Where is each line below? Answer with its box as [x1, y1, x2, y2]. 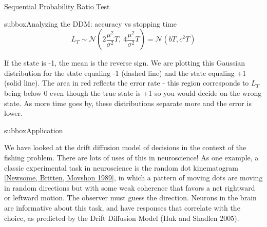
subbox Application [4, 125, 63, 135]
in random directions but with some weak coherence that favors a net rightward [4, 182, 255, 193]
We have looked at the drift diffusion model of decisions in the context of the [4, 142, 246, 153]
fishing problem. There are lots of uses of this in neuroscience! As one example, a [4, 152, 259, 162]
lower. [4, 108, 23, 118]
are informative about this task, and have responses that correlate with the [4, 202, 240, 213]
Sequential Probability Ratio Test [4, 1, 110, 11]
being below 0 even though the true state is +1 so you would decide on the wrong [4, 87, 262, 98]
